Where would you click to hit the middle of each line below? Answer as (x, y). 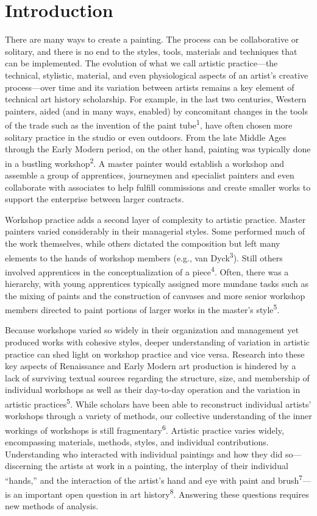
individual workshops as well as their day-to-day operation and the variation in (153, 390)
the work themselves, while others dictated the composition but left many (143, 243)
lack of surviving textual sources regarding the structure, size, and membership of (157, 377)
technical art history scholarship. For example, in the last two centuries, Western (156, 99)
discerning (24, 466)
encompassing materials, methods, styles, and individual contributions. (137, 442)
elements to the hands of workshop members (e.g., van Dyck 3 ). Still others (144, 256)
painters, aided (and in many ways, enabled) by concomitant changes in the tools (156, 111)
